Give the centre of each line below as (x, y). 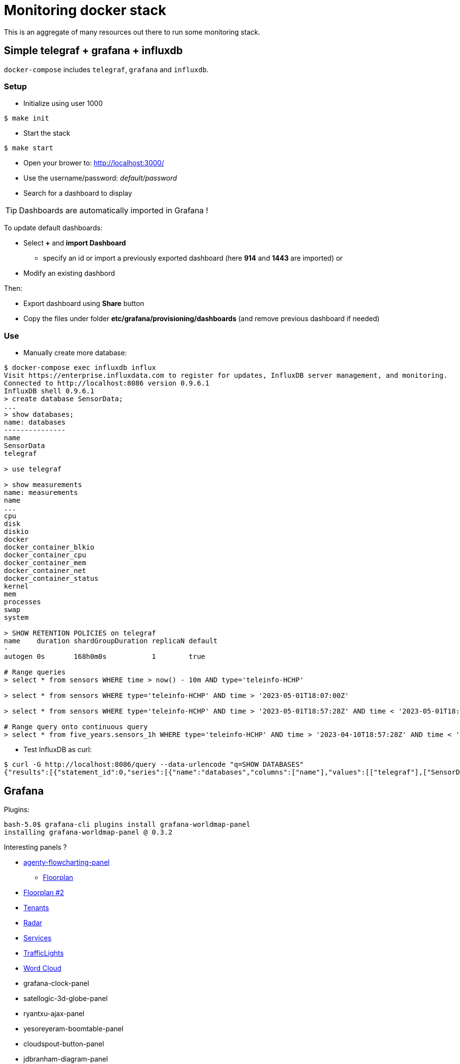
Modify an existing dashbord (69, 273)
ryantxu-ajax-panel (54, 1013)
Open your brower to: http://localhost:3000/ (94, 163)
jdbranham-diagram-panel (66, 1059)
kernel (16, 586)
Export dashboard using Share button (84, 304)
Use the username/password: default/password (100, 178)
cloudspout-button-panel (64, 1044)
